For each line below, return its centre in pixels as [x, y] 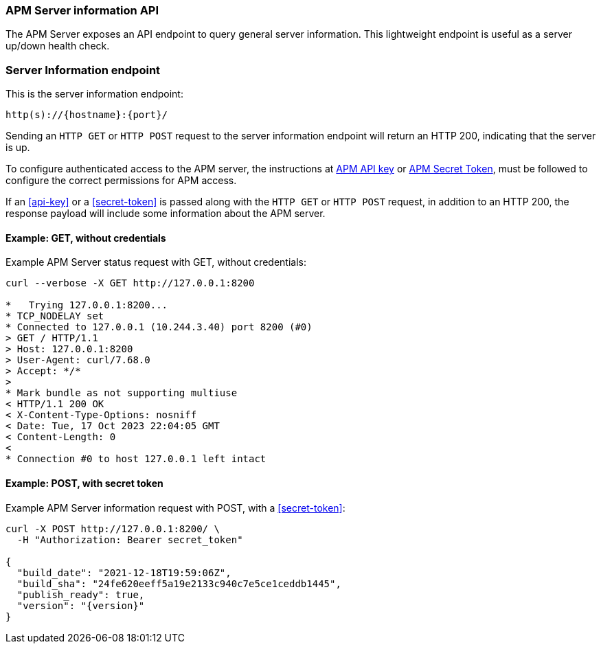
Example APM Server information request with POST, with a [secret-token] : [175, 508]
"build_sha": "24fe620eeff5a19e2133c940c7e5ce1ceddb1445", [179, 583]
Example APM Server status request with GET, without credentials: [156, 262]
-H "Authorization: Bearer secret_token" [130, 539]
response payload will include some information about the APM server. [166, 214]
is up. [18, 148]
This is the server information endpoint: [94, 94]
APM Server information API [82, 10]
